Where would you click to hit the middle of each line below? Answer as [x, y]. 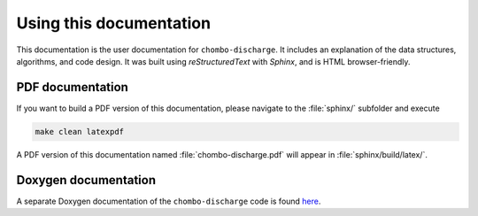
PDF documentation [72, 87]
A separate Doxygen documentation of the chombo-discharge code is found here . [169, 201]
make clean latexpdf [79, 131]
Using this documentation [114, 23]
